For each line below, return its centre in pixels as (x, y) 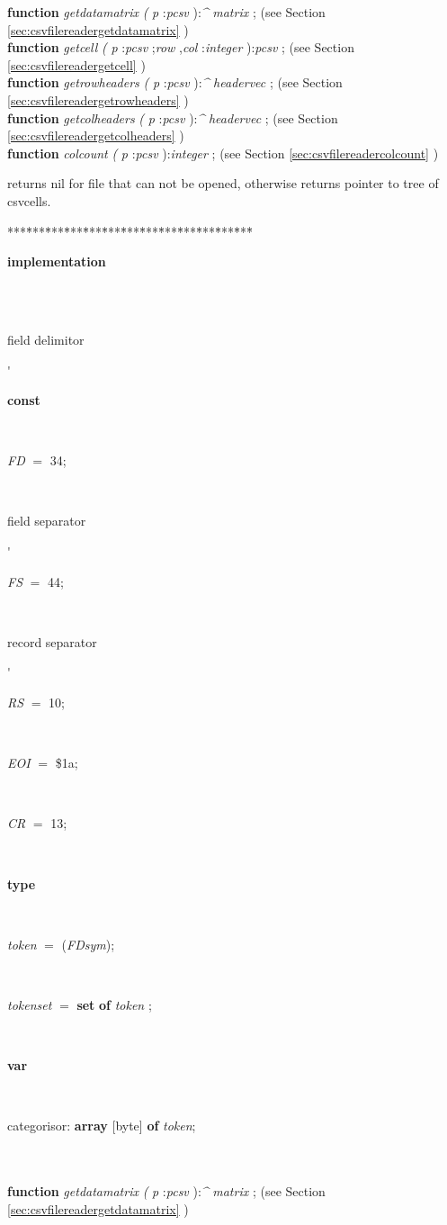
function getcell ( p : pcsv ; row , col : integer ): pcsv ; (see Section (181, 47)
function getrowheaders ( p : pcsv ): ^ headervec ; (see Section (175, 82)
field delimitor (46, 339)
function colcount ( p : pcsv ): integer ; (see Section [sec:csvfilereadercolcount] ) (223, 153)
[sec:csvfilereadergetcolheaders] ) (96, 135)
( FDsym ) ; (88, 944)
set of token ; (114, 1004)
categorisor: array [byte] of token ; (102, 1126)
